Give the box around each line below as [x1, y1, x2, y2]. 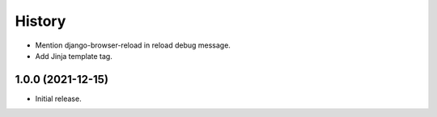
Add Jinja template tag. [35, 51, 112, 61]
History [15, 12, 66, 30]
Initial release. [35, 94, 82, 103]
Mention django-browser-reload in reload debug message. [35, 40, 231, 50]
